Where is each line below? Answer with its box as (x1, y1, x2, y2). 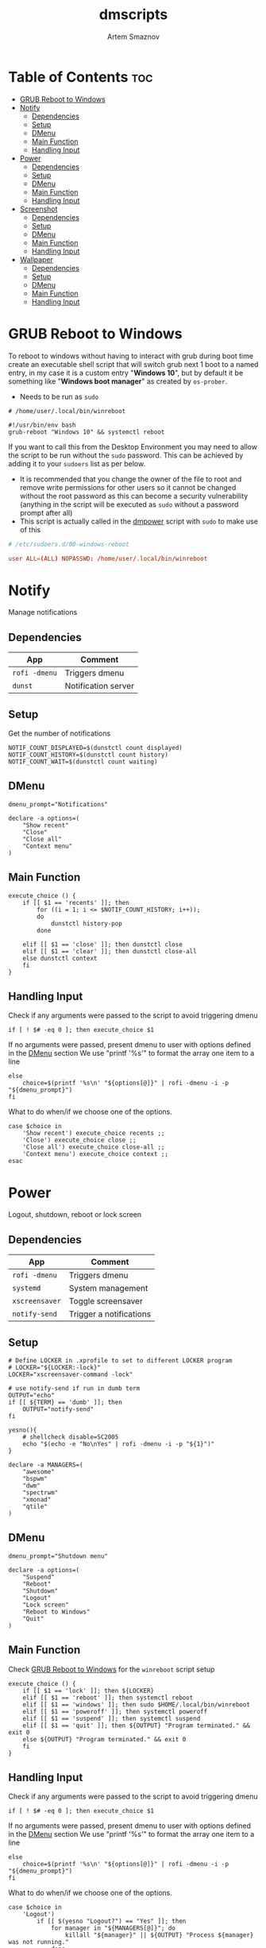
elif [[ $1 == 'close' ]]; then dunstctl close (22, 940, 183, 949)
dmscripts (98, 6, 168, 24)
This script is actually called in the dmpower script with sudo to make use (19, 516, 258, 526)
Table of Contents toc (8, 68, 153, 86)
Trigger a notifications (68, 1308, 152, 1320)
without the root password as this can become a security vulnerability (19, 491, 249, 501)
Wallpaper (19, 254, 54, 264)
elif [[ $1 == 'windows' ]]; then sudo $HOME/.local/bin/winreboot (22, 1700, 250, 1709)
